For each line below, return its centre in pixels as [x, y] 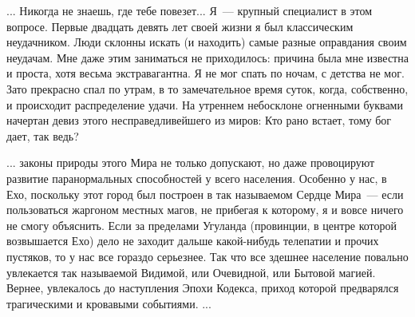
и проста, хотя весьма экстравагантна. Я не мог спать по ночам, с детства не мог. [206, 73]
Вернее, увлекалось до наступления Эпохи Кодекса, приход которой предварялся [203, 288]
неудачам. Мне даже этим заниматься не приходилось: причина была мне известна [207, 57]
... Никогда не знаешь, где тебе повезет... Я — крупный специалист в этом [190, 10]
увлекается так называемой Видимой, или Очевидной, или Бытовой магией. [191, 272]
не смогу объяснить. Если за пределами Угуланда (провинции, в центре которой [202, 225]
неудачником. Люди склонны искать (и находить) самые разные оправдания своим [207, 42]
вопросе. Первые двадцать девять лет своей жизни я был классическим [180, 26]
